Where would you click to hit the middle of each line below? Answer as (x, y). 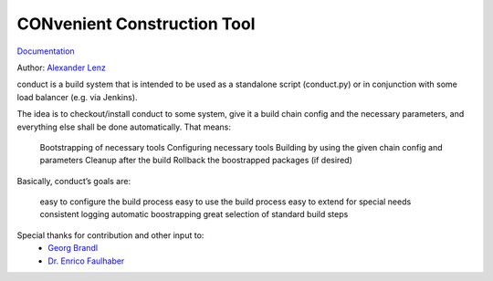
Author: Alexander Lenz (62, 68)
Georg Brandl (73, 248)
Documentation (46, 51)
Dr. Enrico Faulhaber (86, 261)
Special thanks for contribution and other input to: (110, 235)
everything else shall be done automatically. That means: (124, 127)
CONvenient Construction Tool (136, 24)
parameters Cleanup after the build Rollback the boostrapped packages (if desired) (196, 161)
